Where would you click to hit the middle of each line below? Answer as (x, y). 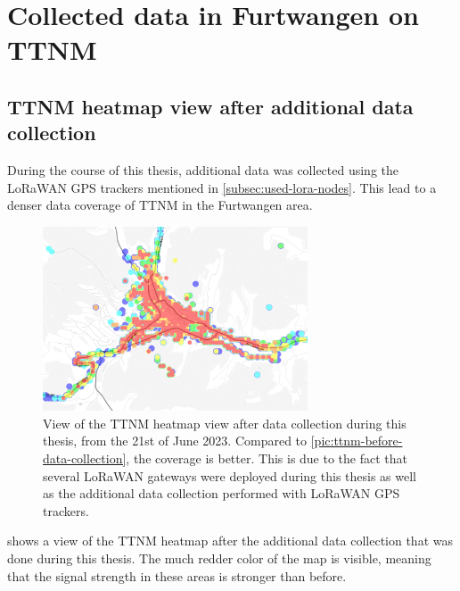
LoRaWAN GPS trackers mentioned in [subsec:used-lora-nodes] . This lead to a (222, 187)
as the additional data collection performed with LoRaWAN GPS (222, 493)
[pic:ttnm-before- (357, 441)
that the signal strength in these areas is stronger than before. (177, 575)
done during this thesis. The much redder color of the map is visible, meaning (219, 558)
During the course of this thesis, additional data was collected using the (203, 170)
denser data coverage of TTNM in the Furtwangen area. (160, 205)
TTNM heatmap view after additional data (210, 106)
